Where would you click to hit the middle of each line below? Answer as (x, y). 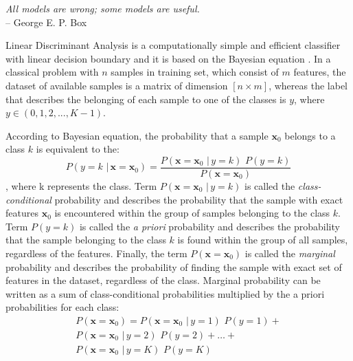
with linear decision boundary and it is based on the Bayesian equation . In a (168, 58)
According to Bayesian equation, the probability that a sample (137, 135)
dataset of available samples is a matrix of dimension (117, 85)
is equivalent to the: (78, 149)
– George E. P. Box (46, 22)
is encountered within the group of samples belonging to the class (192, 213)
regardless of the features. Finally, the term (96, 253)
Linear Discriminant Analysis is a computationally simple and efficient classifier (173, 45)
